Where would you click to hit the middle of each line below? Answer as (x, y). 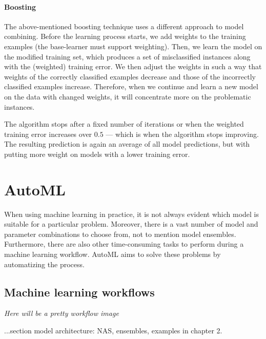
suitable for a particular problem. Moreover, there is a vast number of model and (131, 224)
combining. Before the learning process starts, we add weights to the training (125, 36)
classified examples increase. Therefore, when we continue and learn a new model (131, 86)
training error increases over (48, 134)
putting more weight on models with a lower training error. (97, 154)
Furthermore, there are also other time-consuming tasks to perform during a (124, 244)
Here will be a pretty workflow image (62, 313)
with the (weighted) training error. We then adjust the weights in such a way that (133, 66)
